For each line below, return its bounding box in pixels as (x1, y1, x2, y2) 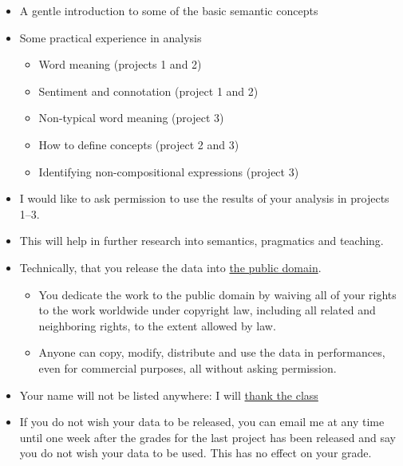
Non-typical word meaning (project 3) (38, 109, 224, 126)
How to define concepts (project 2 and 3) (38, 136, 239, 152)
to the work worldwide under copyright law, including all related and (38, 302, 376, 318)
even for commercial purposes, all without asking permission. (38, 359, 337, 376)
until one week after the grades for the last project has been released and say (19, 428, 396, 445)
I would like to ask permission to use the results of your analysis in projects (19, 190, 389, 207)
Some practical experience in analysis (19, 29, 202, 45)
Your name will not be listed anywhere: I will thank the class (19, 386, 318, 403)
